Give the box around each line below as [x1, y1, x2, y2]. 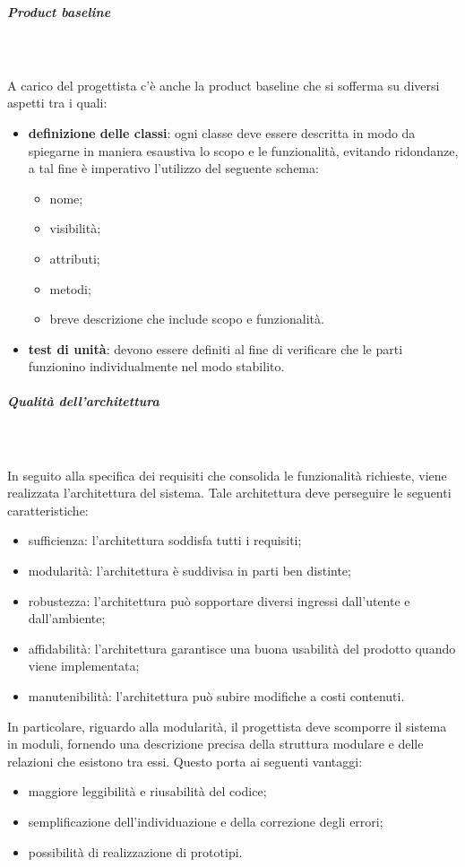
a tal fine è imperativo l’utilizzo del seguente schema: [28, 159, 319, 178]
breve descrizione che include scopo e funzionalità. [49, 309, 324, 328]
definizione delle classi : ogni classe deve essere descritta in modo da [28, 123, 416, 142]
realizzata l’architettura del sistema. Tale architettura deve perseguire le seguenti [7, 483, 452, 502]
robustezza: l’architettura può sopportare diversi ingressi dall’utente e [28, 591, 410, 610]
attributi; [49, 248, 100, 267]
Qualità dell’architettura [7, 392, 159, 411]
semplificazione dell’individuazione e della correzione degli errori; [28, 811, 383, 830]
